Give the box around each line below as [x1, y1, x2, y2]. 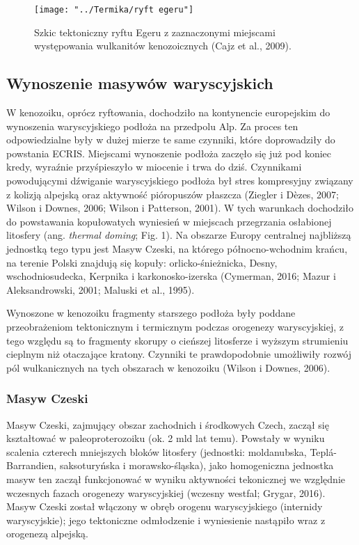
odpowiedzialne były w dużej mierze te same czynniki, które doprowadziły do [6, 132, 335, 147]
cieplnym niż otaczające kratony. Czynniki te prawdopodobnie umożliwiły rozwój [6, 347, 352, 361]
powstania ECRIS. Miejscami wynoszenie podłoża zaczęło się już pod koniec [6, 145, 332, 160]
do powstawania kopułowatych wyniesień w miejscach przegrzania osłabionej [6, 214, 332, 228]
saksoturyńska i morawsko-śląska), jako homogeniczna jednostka [59, 458, 334, 473]
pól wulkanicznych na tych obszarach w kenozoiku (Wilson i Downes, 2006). [6, 360, 330, 374]
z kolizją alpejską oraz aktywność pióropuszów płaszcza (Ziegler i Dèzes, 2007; [6, 187, 339, 201]
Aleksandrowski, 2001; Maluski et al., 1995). [6, 282, 195, 297]
